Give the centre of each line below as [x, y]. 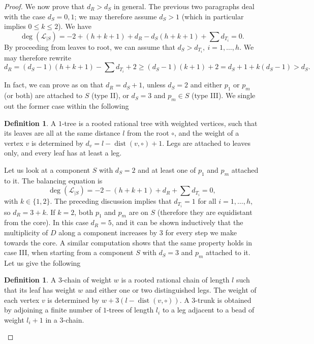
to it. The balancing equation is [53, 180]
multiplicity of [26, 232]
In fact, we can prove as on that [54, 85]
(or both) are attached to [43, 95]
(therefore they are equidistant [205, 212]
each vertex [22, 300]
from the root [148, 133]
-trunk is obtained [223, 300]
